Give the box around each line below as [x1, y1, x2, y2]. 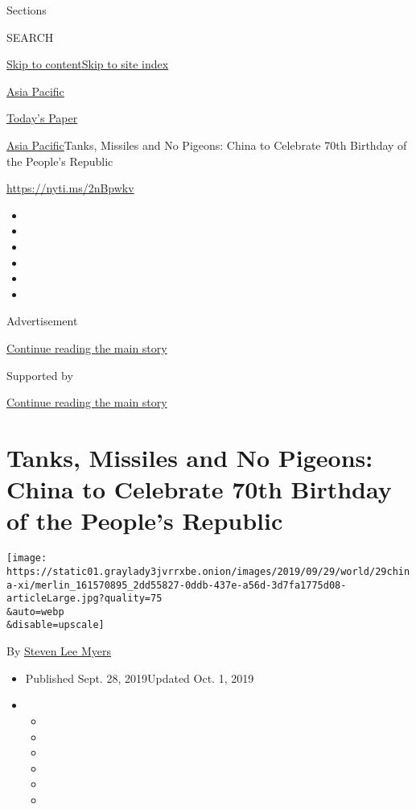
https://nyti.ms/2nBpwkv [6, 180, 134, 196]
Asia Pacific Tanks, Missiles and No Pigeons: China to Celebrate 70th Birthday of [6, 136, 407, 153]
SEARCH [6, 28, 54, 45]
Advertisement [6, 312, 78, 329]
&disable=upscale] [6, 619, 105, 631]
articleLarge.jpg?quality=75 [6, 593, 163, 605]
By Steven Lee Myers [6, 643, 111, 659]
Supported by [6, 366, 73, 383]
